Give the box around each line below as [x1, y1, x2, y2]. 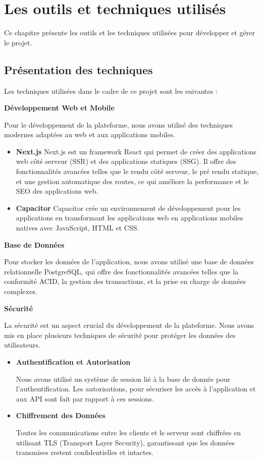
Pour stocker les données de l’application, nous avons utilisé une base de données [4, 256, 254, 267]
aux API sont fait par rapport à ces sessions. [16, 393, 154, 404]
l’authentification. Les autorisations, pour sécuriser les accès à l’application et [16, 383, 256, 394]
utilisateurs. [4, 339, 40, 350]
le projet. [4, 37, 32, 47]
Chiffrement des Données [16, 410, 106, 421]
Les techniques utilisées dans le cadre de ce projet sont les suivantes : [4, 85, 218, 96]
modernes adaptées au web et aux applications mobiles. [4, 129, 176, 140]
